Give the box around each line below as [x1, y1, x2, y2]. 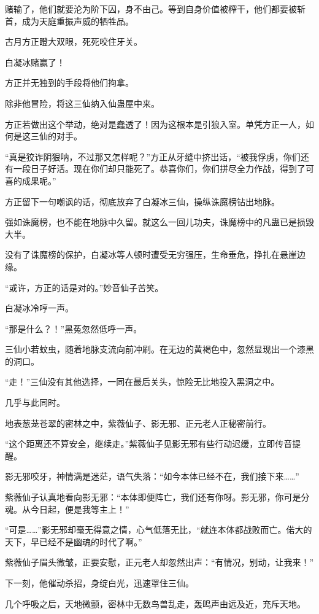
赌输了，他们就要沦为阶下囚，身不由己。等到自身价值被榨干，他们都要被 [5, 2, 297, 15]
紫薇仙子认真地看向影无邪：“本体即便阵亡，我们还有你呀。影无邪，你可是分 [5, 491, 310, 503]
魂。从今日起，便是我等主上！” [5, 502, 129, 515]
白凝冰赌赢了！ [5, 55, 65, 68]
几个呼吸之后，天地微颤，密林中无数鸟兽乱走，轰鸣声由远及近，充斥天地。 [5, 597, 306, 610]
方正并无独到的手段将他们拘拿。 [5, 76, 134, 89]
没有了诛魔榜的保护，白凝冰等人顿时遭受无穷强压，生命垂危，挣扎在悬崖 [5, 248, 297, 261]
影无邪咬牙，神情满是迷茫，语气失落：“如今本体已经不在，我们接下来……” [5, 470, 299, 483]
